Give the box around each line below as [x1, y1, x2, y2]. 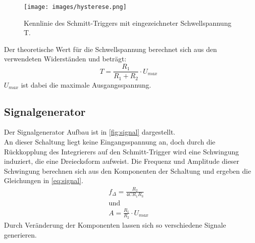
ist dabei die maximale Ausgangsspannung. [21, 79, 152, 90]
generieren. [4, 229, 37, 240]
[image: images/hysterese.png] [24, 3, 127, 10]
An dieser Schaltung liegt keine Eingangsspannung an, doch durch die [4, 136, 215, 146]
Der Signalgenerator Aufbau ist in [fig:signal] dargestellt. [4, 127, 175, 137]
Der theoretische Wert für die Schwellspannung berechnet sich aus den [4, 44, 217, 54]
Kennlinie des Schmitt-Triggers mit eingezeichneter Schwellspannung [24, 17, 232, 28]
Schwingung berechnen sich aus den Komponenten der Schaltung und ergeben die [4, 165, 251, 176]
